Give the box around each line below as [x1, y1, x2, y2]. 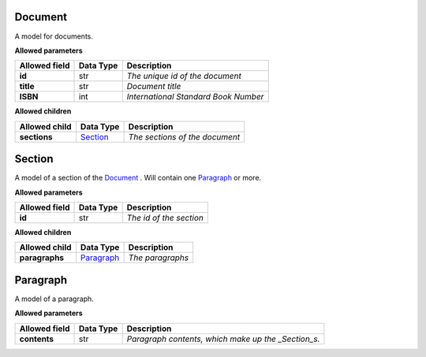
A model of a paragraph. [14, 294, 94, 303]
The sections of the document [128, 131, 241, 142]
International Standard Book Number [126, 91, 264, 102]
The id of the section [126, 212, 204, 223]
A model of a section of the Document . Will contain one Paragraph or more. [14, 173, 262, 183]
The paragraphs [128, 252, 189, 263]
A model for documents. [14, 32, 94, 41]
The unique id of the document [126, 71, 242, 82]
